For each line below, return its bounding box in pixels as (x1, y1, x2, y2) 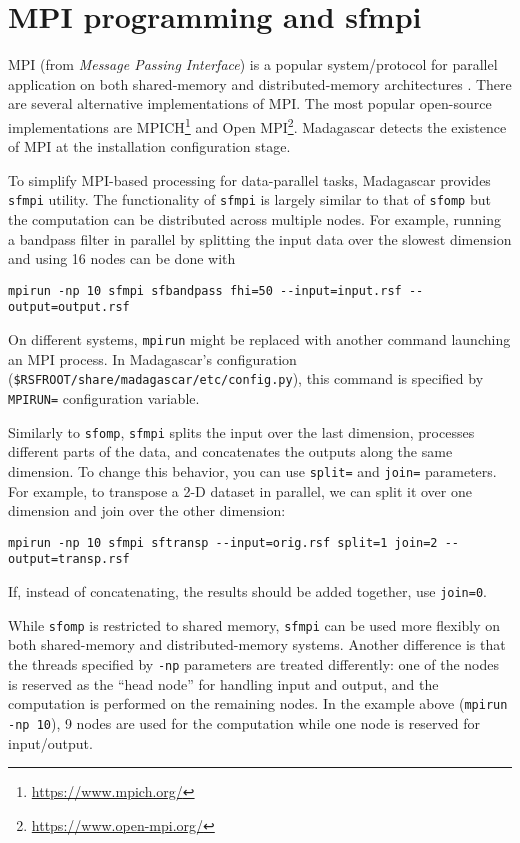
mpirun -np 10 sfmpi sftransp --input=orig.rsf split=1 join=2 (8, 535, 438, 550)
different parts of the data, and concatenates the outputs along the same (8, 441, 453, 462)
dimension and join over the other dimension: (8, 500, 286, 521)
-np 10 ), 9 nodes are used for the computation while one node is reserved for (8, 712, 480, 733)
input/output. (8, 732, 93, 753)
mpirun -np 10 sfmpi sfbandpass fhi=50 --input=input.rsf (8, 283, 402, 298)
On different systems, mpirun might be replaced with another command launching (8, 329, 511, 350)
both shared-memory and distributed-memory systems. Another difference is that (8, 634, 506, 655)
